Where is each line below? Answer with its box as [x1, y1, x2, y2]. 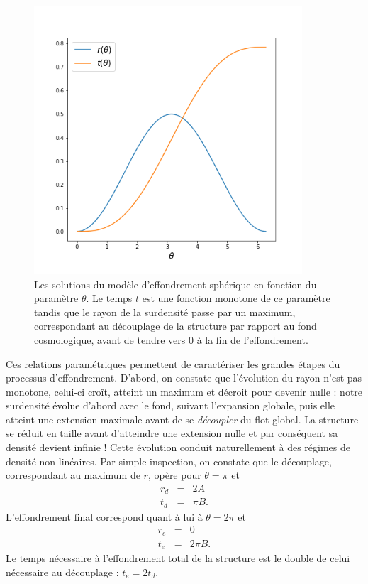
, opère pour [147, 467, 201, 482]
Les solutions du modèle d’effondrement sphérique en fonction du [34, 276, 317, 291]
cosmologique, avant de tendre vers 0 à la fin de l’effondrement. [34, 332, 308, 347]
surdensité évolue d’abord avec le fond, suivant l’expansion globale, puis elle [6, 398, 335, 413]
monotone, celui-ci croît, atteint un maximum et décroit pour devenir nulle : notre [6, 384, 363, 399]
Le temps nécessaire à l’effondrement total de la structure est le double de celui [6, 551, 350, 566]
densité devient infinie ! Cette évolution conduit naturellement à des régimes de [6, 440, 351, 455]
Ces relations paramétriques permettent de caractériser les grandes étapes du [6, 356, 340, 371]
